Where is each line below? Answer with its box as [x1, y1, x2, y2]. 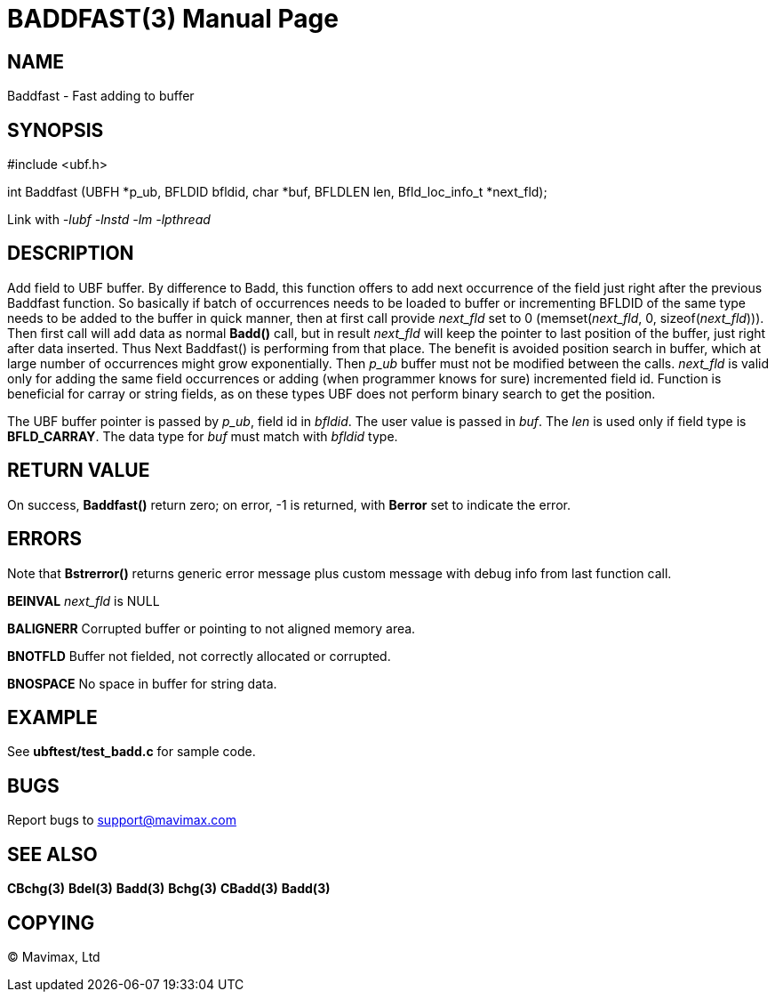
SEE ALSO [7, 842, 98, 866]
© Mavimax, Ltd [7, 948, 100, 964]
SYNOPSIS [7, 118, 104, 141]
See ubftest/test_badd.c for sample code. [7, 744, 256, 760]
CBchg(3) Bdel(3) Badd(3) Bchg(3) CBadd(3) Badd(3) [7, 881, 331, 897]
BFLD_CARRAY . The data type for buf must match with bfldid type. [7, 428, 398, 444]
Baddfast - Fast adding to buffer [7, 88, 195, 104]
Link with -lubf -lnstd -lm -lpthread [7, 212, 211, 228]
